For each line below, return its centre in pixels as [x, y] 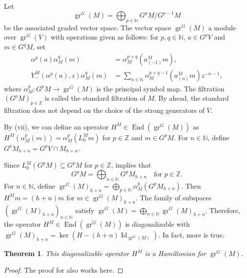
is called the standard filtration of [95, 98]
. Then [191, 185]
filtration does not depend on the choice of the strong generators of [104, 110]
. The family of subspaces [174, 197]
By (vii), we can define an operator [56, 126]
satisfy [85, 210]
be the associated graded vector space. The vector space [88, 27]
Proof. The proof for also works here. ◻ [64, 269]
